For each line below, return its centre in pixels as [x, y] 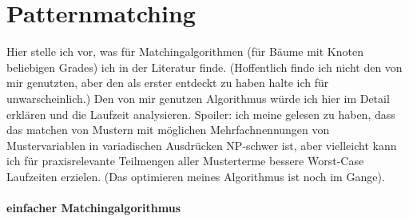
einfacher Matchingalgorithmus [94, 208]
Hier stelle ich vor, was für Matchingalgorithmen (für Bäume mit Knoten [185, 51]
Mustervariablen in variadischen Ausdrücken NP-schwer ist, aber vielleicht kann [202, 145]
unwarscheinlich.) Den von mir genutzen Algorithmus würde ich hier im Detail [198, 98]
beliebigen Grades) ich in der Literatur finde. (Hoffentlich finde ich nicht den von [204, 67]
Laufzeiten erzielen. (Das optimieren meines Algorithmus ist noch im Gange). [196, 176]
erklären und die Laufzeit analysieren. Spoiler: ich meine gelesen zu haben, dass [201, 114]
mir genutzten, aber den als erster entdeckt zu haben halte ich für [168, 83]
